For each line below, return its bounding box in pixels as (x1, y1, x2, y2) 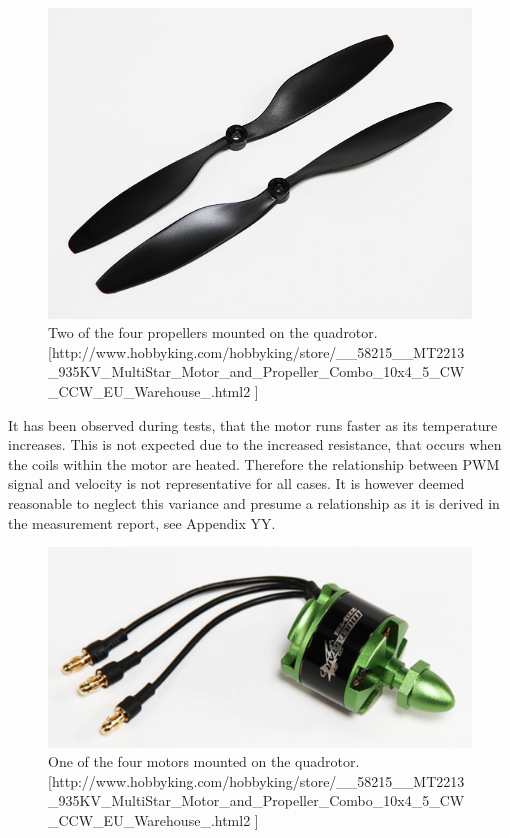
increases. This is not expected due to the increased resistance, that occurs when (8, 434, 502, 455)
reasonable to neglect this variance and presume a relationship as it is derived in (8, 493, 500, 514)
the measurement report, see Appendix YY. (8, 512, 276, 533)
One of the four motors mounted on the (48, 751, 291, 772)
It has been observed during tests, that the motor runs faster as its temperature (8, 414, 498, 435)
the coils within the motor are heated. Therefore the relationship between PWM (8, 453, 500, 474)
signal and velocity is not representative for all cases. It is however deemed (8, 473, 465, 494)
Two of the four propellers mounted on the (48, 322, 309, 343)
